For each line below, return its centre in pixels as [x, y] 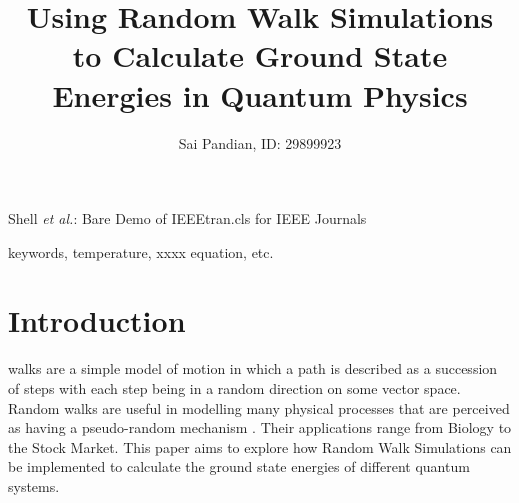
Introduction [97, 320]
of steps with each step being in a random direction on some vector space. [234, 388]
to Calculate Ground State [260, 55]
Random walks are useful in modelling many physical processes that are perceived [259, 407]
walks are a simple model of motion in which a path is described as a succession [253, 368]
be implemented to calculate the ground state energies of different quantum [239, 466]
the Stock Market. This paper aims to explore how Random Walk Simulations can [260, 446]
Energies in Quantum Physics [260, 94]
